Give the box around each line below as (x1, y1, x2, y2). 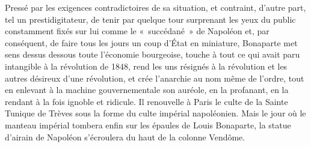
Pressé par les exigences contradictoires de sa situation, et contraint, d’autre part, (5, 1, 306, 13)
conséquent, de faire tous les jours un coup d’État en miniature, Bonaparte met (5, 36, 298, 49)
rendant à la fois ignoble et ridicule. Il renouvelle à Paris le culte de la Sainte (5, 95, 288, 107)
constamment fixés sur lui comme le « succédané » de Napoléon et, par (5, 25, 269, 37)
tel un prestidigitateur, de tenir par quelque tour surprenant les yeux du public (5, 13, 296, 25)
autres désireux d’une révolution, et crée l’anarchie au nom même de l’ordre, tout (5, 71, 304, 84)
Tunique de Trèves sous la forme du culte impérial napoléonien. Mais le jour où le (5, 107, 306, 119)
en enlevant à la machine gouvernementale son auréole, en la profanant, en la (5, 83, 289, 96)
